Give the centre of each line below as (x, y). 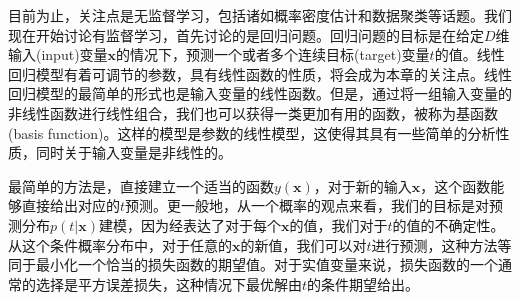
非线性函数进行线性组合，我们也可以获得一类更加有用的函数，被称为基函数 (253, 112)
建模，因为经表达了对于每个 (189, 224)
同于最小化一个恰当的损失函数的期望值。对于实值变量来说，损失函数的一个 (253, 264)
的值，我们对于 (338, 224)
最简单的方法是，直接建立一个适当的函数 (141, 185)
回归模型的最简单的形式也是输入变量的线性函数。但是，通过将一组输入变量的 (260, 93)
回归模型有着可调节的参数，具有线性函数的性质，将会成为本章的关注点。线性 (260, 73)
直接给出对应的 (70, 205)
